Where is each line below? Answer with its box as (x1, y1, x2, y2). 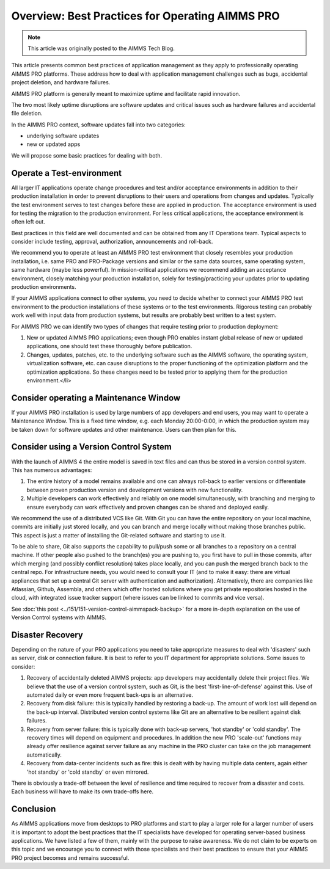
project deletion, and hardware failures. (11, 79, 111, 86)
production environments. (11, 283, 76, 291)
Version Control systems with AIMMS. (11, 614, 107, 621)
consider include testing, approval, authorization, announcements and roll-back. (11, 238, 213, 245)
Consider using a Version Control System (11, 442, 172, 452)
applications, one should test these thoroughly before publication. (26, 343, 193, 350)
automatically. (26, 751, 62, 758)
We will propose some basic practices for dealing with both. (11, 151, 162, 159)
